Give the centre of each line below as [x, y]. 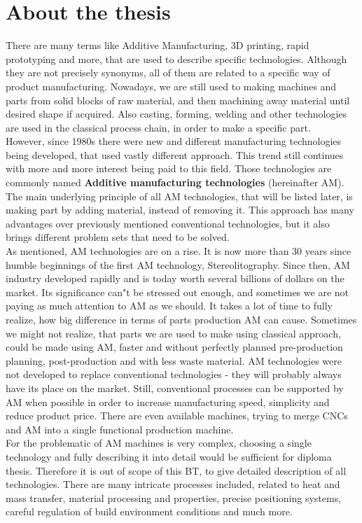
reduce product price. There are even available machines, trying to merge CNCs [177, 416]
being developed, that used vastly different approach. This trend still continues [175, 154]
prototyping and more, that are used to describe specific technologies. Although [176, 58]
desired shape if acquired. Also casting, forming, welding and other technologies [176, 114]
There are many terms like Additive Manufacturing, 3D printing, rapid [158, 45]
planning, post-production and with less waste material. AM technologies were [174, 360]
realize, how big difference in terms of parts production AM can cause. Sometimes [181, 319]
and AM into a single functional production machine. [120, 429]
